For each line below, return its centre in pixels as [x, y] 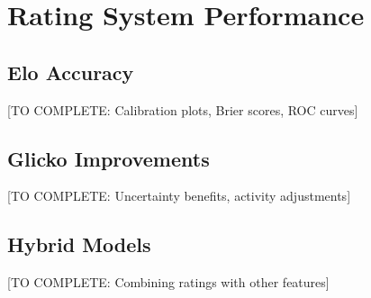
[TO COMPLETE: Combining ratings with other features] [168, 282]
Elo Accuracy [71, 72]
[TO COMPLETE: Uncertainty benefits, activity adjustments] [179, 196]
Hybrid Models [79, 244]
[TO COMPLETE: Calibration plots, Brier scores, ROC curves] [183, 109]
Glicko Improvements [109, 158]
